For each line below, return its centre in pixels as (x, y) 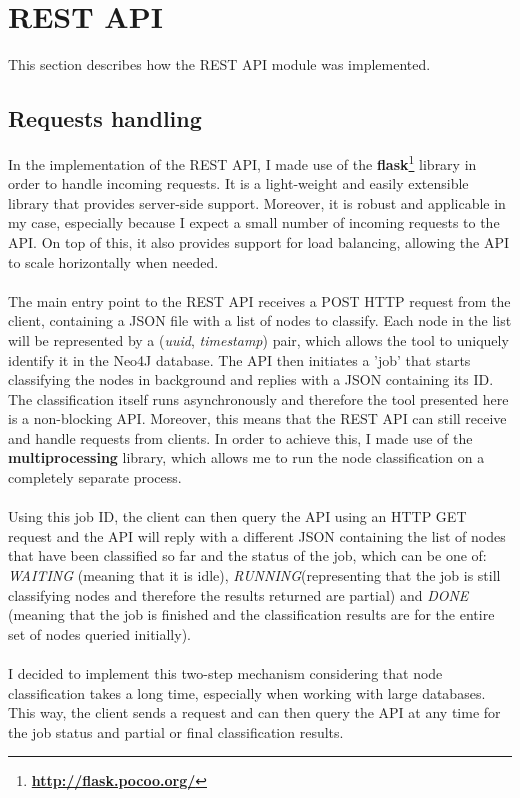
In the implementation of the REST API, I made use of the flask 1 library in (242, 162)
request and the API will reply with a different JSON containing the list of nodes (257, 535)
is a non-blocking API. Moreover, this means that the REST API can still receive (257, 418)
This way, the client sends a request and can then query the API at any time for (254, 712)
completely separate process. (95, 477)
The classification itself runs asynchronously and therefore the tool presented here (258, 398)
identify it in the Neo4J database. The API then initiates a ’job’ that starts (239, 359)
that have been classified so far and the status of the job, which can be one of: (247, 555)
